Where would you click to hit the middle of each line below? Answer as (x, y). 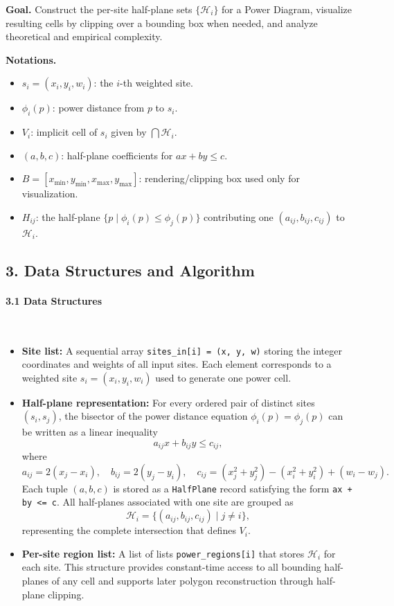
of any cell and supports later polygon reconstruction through (182, 580)
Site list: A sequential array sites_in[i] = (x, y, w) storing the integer (182, 350)
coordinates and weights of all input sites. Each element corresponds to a (177, 364)
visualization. (50, 194)
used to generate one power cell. (223, 377)
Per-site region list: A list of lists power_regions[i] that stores (163, 553)
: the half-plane (68, 216)
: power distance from (98, 108)
